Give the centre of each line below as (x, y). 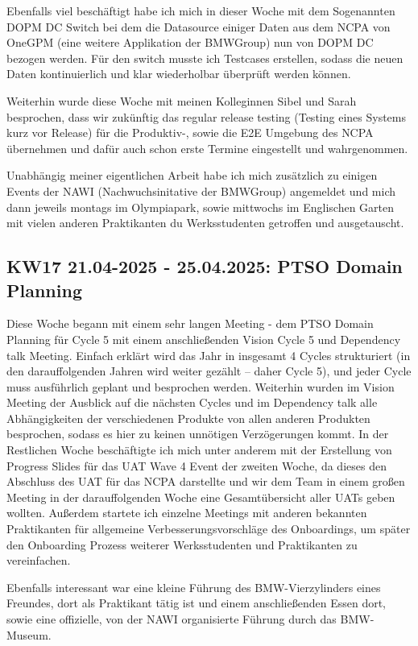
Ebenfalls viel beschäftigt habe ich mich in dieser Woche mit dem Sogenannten (201, 10)
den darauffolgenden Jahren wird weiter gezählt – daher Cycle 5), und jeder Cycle (209, 371)
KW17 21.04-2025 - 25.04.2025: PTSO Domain (205, 266)
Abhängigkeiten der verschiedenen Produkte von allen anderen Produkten (188, 418)
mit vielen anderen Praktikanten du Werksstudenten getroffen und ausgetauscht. (205, 223)
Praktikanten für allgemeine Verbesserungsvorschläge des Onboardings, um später (209, 529)
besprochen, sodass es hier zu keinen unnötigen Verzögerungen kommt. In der (198, 434)
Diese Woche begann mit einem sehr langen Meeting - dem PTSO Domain (190, 323)
